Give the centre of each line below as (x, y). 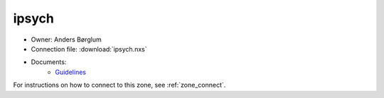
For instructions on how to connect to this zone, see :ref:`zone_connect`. (119, 85)
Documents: (49, 62)
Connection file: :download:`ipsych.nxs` (89, 49)
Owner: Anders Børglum (66, 39)
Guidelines (71, 72)
